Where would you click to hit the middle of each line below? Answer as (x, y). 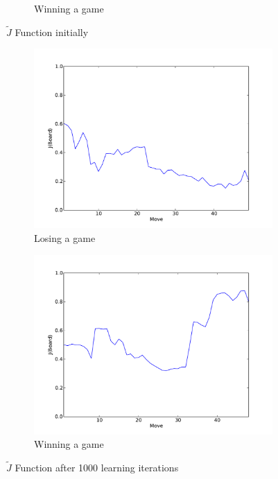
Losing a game (65, 238)
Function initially (52, 32)
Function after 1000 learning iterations (97, 467)
